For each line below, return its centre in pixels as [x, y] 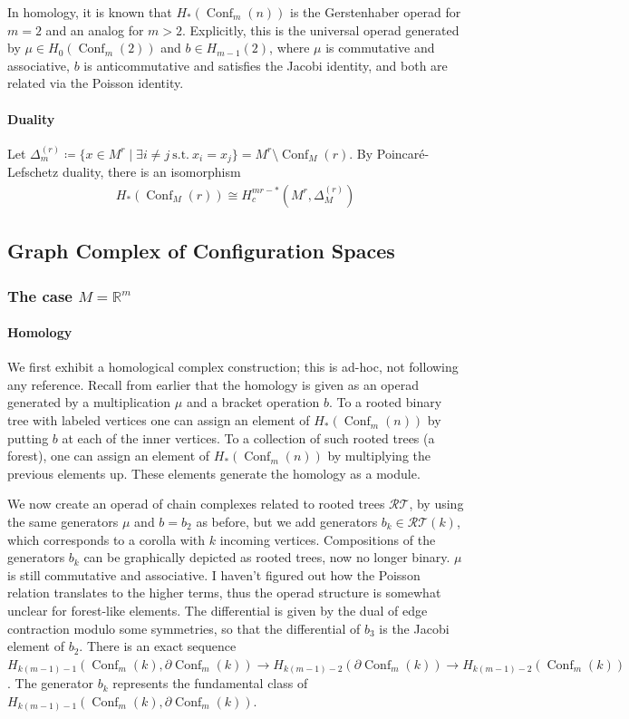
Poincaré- [403, 153]
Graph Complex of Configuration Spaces [201, 251]
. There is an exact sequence [158, 646]
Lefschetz [33, 172]
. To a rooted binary [385, 402]
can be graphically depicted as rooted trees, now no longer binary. [267, 557]
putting [28, 437]
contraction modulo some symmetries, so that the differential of [184, 628]
